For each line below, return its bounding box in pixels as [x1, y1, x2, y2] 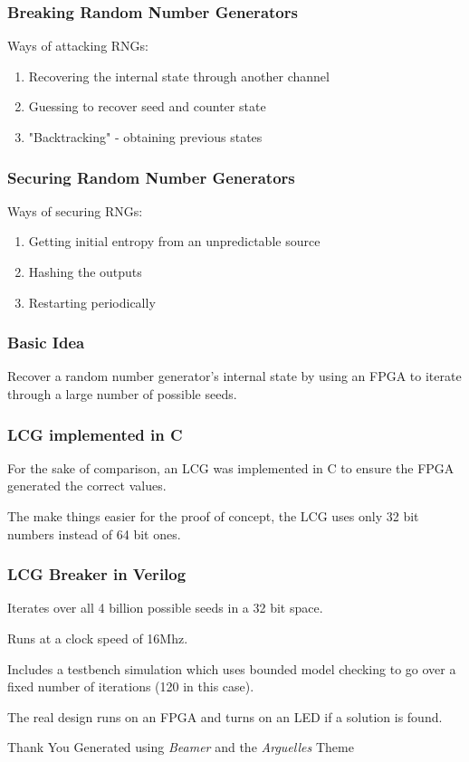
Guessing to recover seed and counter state [28, 97, 266, 116]
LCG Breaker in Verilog [7, 563, 187, 586]
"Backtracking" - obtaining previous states [28, 128, 263, 146]
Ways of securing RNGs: [7, 201, 143, 220]
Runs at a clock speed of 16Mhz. [7, 629, 188, 647]
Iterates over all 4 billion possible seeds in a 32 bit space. [7, 598, 323, 617]
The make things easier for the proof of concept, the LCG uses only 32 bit [7, 507, 419, 525]
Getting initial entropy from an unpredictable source [28, 232, 321, 251]
